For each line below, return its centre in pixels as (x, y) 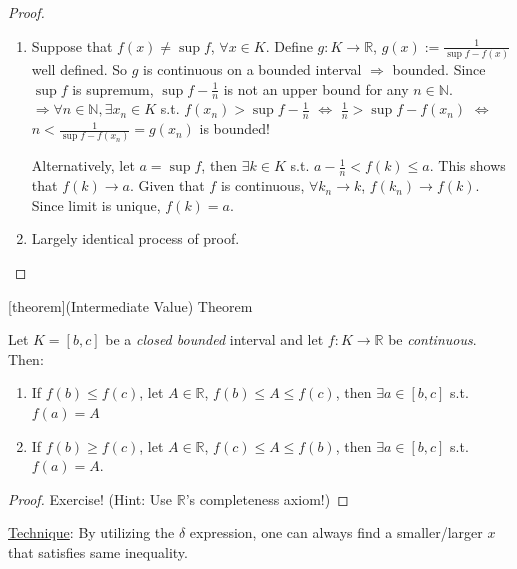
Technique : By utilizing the (91, 532)
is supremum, (113, 88)
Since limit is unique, (96, 204)
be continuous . (432, 339)
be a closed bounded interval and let (214, 339)
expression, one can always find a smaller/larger (336, 532)
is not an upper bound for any (316, 88)
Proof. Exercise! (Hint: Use (90, 498)
